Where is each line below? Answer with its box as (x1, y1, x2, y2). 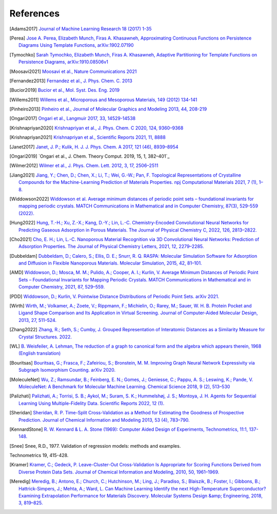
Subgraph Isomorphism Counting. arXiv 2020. (18, 367, 116, 373)
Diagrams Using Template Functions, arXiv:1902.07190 (18, 42, 134, 48)
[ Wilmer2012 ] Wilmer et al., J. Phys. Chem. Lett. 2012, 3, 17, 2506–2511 (9, 162, 159, 169)
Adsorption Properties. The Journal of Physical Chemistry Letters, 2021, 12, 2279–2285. (18, 243, 204, 250)
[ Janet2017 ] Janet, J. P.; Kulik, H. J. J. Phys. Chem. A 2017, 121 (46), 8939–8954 (9, 144, 179, 150)
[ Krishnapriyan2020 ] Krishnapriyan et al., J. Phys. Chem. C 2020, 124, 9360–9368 (9, 125, 184, 131)
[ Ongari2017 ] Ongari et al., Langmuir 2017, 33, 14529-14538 (9, 116, 136, 122)
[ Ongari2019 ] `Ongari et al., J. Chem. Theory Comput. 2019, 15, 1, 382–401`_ (9, 153, 170, 159)
